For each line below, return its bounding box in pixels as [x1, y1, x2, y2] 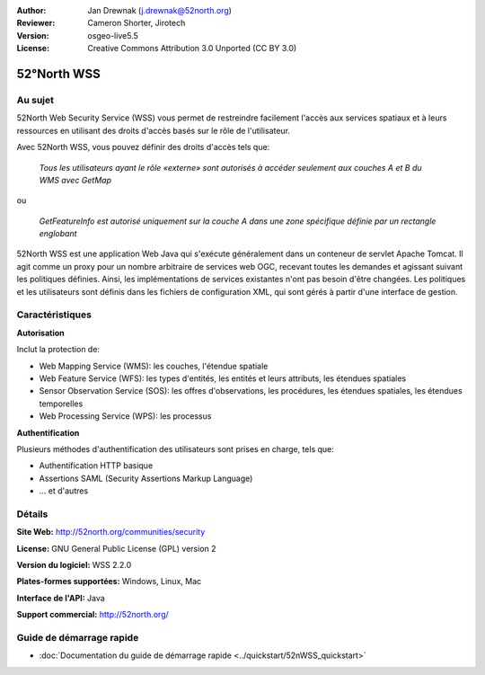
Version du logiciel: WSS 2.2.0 [16, 559, 132, 570]
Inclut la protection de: [16, 344, 101, 355]
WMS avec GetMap [39, 174, 112, 185]
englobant [39, 228, 77, 239]
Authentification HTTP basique [39, 460, 154, 471]
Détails [16, 508, 48, 520]
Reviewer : [16, 18, 56, 29]
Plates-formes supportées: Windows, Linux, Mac [16, 576, 202, 587]
